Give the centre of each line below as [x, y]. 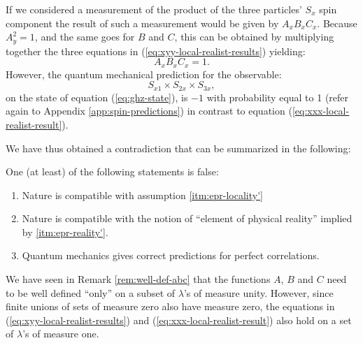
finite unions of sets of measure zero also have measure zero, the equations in [170, 306]
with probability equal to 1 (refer [278, 97]
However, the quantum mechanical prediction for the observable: [144, 74]
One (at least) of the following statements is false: [112, 171]
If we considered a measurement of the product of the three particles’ [154, 9]
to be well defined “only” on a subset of [91, 292]
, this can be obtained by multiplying [254, 37]
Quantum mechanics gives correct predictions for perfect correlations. [171, 255]
